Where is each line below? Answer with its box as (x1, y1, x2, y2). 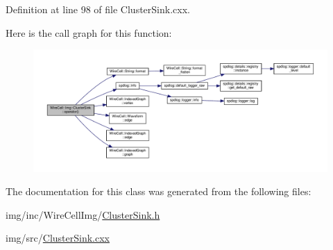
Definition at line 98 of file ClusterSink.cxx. (6, 2, 190, 16)
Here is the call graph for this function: (6, 25, 172, 40)
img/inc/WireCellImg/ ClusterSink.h (6, 207, 160, 222)
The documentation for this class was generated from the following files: (6, 184, 311, 199)
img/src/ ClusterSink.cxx (6, 231, 110, 245)
